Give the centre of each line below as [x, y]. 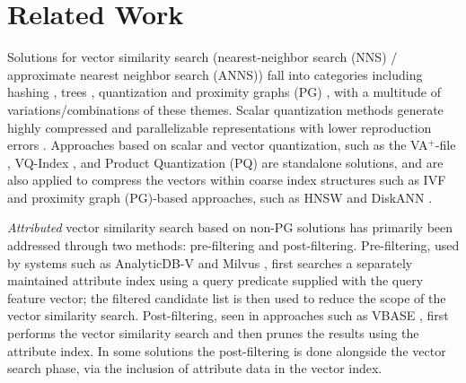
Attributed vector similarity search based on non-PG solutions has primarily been [230, 227]
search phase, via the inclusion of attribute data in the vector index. [195, 368]
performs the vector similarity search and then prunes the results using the [213, 333]
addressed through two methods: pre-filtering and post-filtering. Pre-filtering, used [233, 245]
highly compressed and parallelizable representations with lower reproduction [220, 127]
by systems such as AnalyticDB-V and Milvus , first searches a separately [210, 262]
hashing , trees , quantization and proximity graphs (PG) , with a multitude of [224, 92]
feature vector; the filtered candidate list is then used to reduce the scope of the [227, 297]
